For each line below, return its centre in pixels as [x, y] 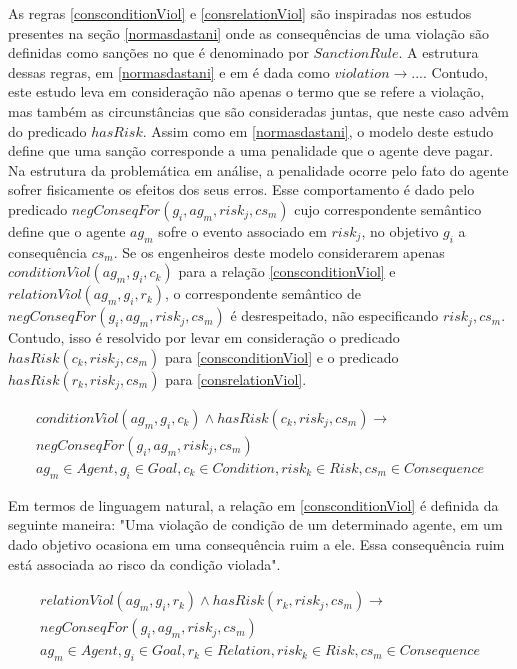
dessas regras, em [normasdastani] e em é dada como [169, 71]
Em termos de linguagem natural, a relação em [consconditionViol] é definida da [253, 504]
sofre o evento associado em [242, 230]
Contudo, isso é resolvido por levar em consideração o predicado [204, 337]
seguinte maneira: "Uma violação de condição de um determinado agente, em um [255, 524]
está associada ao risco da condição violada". [144, 563]
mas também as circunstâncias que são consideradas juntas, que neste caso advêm [258, 110]
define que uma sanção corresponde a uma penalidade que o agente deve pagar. [251, 150]
